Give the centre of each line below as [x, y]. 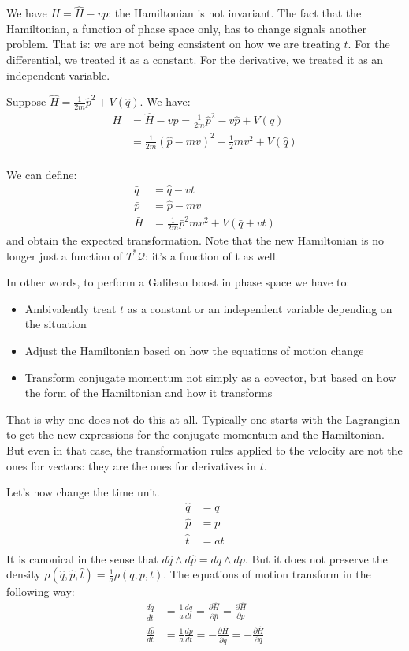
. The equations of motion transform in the [267, 574]
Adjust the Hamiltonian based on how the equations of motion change [194, 351]
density [24, 574]
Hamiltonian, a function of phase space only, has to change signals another [187, 28]
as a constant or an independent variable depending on [260, 308]
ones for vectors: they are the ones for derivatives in [132, 465]
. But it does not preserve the [316, 558]
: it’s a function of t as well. [212, 255]
